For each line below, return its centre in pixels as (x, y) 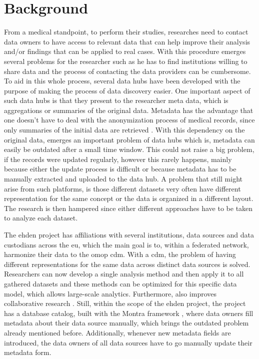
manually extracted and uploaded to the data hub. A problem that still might (123, 179)
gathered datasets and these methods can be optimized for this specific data (120, 283)
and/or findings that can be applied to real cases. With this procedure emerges (125, 51)
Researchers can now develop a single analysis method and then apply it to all (124, 274)
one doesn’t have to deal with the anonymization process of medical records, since (129, 120)
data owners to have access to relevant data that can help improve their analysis (127, 41)
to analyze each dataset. (41, 218)
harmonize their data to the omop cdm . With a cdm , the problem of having (120, 254)
